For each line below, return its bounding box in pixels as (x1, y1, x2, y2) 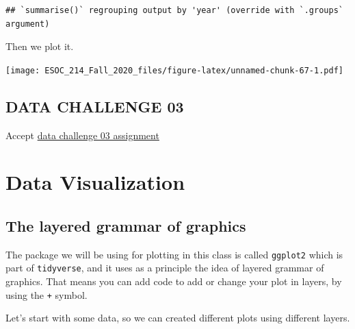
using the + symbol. (5, 287, 88, 302)
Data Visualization (5, 168, 185, 196)
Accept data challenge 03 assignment (5, 127, 159, 142)
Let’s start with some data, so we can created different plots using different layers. (5, 310, 350, 325)
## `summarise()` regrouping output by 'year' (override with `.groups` (5, 5, 343, 15)
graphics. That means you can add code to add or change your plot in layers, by (5, 274, 342, 289)
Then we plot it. (5, 39, 74, 53)
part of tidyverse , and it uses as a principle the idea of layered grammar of (5, 260, 324, 275)
